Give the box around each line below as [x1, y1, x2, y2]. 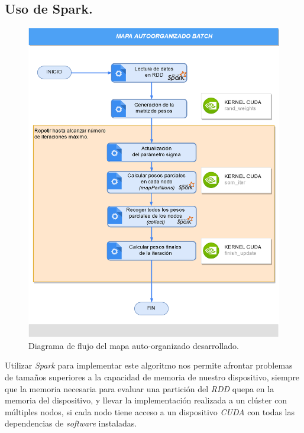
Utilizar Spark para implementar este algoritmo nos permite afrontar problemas [5, 359, 293, 371]
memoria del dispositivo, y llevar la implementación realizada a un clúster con [5, 394, 287, 406]
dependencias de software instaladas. [5, 417, 137, 429]
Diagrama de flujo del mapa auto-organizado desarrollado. [28, 339, 239, 351]
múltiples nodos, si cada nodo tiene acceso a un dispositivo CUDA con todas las [5, 405, 295, 418]
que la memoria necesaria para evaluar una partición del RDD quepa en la [5, 382, 274, 395]
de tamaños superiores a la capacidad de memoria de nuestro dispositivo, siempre [5, 371, 300, 383]
